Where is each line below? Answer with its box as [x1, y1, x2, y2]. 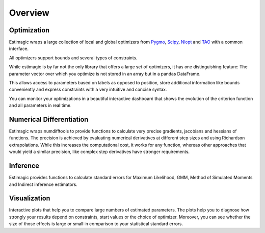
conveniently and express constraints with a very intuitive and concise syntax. [9, 86, 167, 93]
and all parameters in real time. [9, 103, 72, 108]
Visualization [9, 194, 51, 203]
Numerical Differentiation [9, 115, 88, 124]
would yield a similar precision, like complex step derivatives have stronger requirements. [9, 149, 190, 155]
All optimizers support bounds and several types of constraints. [9, 54, 137, 61]
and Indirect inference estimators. [9, 181, 78, 187]
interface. [9, 46, 29, 52]
